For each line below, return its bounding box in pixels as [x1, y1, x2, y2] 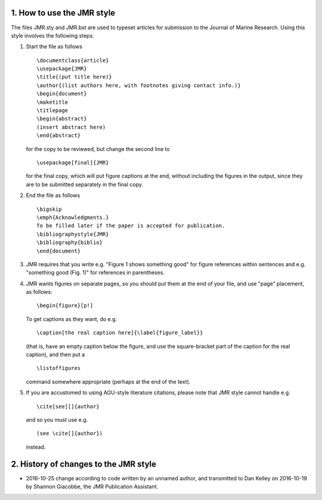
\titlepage [36, 107, 69, 114]
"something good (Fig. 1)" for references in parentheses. [26, 269, 165, 276]
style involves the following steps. [11, 32, 95, 39]
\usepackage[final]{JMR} [36, 159, 109, 166]
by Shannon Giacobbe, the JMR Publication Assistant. [26, 483, 159, 490]
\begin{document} [36, 90, 87, 97]
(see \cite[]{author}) [36, 430, 103, 437]
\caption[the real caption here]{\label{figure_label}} [36, 329, 203, 337]
